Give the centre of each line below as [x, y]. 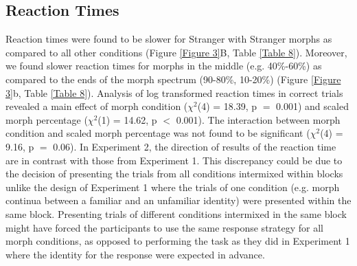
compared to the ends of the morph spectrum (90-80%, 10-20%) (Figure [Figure [173, 79]
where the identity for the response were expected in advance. [135, 254]
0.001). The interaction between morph [258, 119]
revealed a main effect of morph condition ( [97, 106]
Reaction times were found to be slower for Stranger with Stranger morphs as [169, 39]
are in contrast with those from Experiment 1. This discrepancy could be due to [174, 160]
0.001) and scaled [312, 106]
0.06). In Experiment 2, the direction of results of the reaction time [195, 146]
